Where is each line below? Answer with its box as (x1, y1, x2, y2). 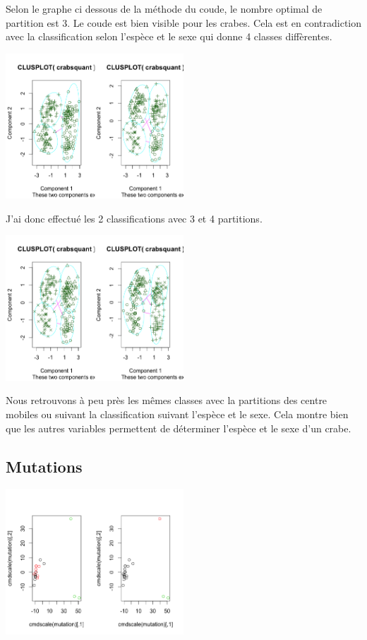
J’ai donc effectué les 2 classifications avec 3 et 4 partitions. (6, 211, 263, 225)
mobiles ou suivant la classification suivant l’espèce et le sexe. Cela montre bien (6, 407, 349, 422)
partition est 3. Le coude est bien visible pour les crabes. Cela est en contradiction (6, 15, 361, 30)
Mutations (6, 455, 83, 477)
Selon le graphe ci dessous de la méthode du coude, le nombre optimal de (6, 1, 323, 16)
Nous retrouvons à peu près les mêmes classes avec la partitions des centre (6, 393, 327, 408)
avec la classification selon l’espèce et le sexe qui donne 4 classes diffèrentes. (6, 29, 332, 44)
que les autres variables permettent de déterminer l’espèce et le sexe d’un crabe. (6, 420, 351, 435)
